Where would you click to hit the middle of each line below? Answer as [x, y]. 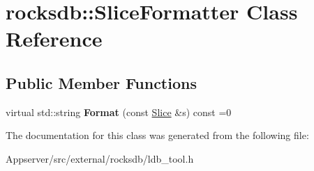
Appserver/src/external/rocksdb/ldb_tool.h [100, 158]
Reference [54, 39]
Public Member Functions [101, 82]
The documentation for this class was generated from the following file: [157, 135]
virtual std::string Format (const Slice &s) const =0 [119, 112]
